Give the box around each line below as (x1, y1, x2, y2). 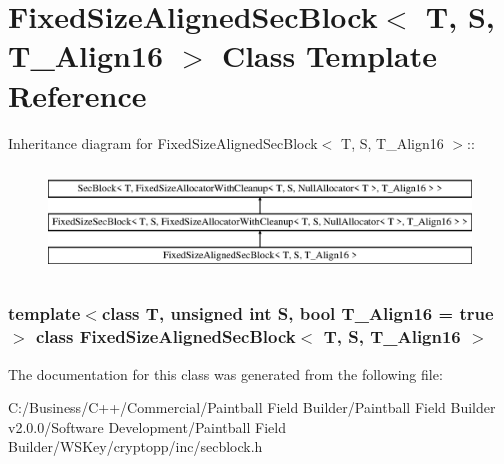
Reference (8, 74, 147, 115)
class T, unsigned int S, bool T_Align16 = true (101, 301, 494, 326)
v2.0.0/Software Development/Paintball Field (8, 416, 286, 437)
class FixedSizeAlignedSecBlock (35, 324, 296, 349)
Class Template (221, 35, 437, 76)
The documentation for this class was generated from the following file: (8, 363, 443, 384)
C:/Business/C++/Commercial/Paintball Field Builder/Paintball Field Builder (8, 397, 496, 418)
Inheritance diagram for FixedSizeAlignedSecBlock (8, 132, 318, 153)
